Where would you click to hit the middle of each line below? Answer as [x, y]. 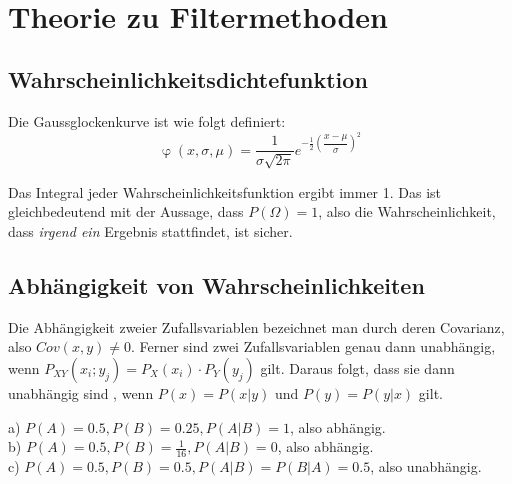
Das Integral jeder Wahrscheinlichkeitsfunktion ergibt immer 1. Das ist [225, 191]
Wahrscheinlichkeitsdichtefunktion [188, 79]
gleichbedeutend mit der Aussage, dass [126, 211]
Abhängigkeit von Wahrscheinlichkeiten [216, 284]
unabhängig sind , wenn [81, 392]
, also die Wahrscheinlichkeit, [407, 211]
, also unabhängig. [426, 466]
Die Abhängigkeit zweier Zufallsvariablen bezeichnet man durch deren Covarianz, [256, 326]
